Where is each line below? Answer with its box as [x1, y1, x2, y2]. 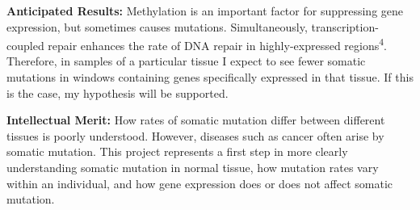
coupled [6, 36, 44, 53]
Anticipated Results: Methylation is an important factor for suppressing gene [6, 2, 404, 19]
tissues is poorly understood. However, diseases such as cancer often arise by [6, 127, 384, 144]
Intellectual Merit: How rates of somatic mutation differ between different [6, 111, 385, 128]
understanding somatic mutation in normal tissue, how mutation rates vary [6, 159, 379, 175]
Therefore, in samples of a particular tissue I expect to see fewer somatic [6, 52, 366, 69]
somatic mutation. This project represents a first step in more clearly [6, 143, 348, 160]
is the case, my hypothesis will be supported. [6, 84, 229, 101]
